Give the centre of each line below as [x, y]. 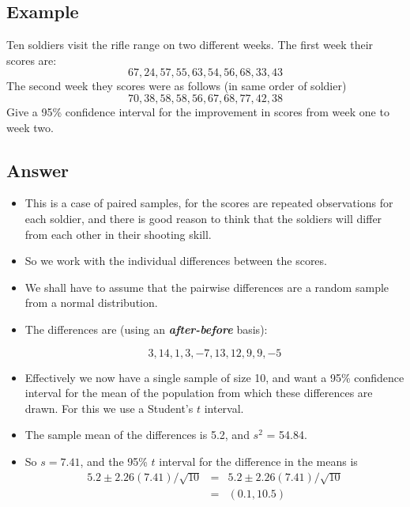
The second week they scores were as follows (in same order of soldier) [177, 86]
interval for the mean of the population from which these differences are [199, 393]
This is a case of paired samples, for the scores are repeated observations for [209, 203]
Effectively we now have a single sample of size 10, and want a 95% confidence [214, 377]
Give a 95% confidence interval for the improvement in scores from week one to [198, 111]
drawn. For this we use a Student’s [109, 408]
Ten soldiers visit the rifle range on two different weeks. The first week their [190, 45]
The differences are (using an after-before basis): [146, 329]
